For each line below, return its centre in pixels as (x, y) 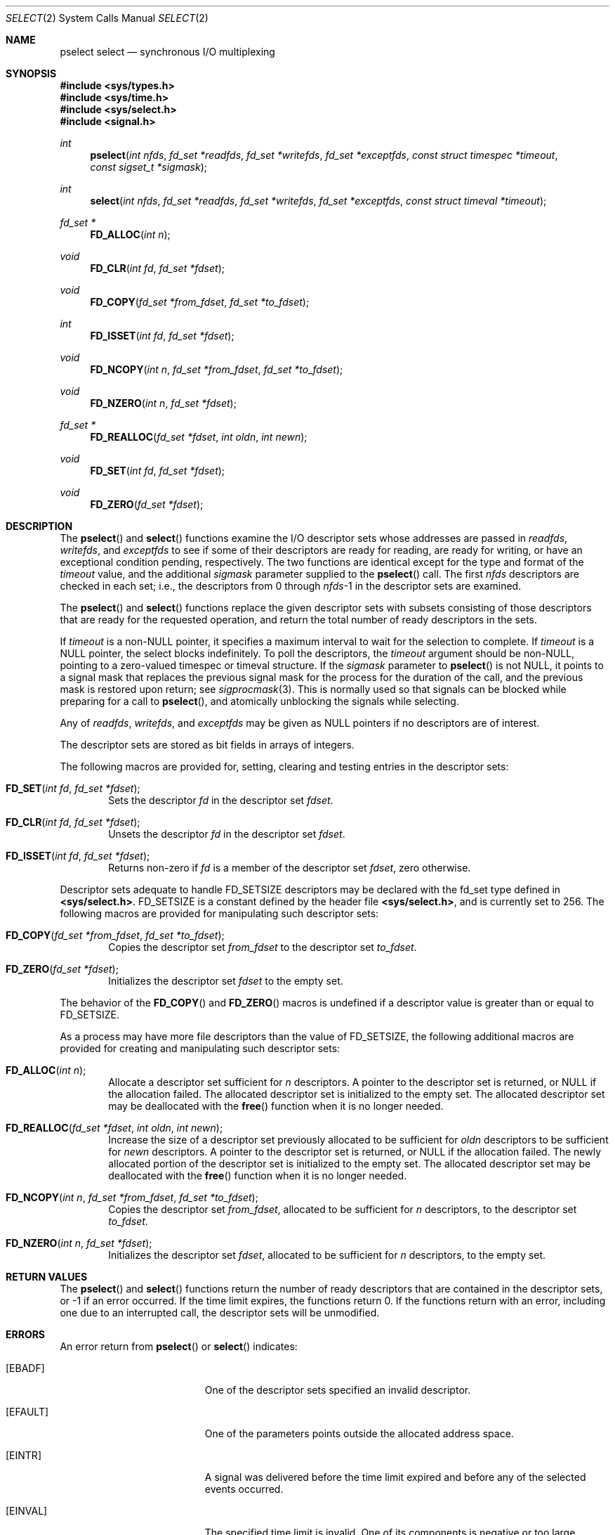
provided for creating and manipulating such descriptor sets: (200, 1048)
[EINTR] (24, 1455)
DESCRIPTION (39, 526)
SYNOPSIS (31, 73)
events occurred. (244, 1489)
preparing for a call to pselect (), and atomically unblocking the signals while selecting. (259, 701)
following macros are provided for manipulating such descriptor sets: (219, 913)
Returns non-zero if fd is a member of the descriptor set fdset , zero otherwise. (290, 868)
